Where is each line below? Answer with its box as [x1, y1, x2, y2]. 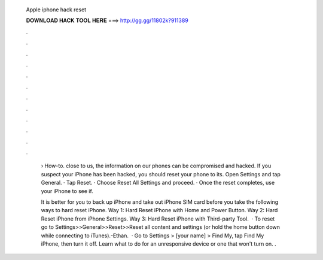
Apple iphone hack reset [26, 6, 87, 13]
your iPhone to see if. [41, 187, 94, 194]
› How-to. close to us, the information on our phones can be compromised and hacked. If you [41, 162, 272, 170]
